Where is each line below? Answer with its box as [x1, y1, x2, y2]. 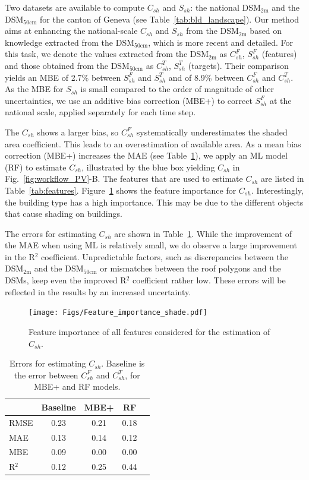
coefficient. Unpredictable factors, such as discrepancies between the [41, 250, 288, 263]
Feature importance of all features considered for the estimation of [29, 325, 270, 337]
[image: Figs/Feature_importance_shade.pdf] [29, 308, 207, 317]
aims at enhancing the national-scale [5, 24, 138, 37]
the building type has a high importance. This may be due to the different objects [5, 195, 304, 208]
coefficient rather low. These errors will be [133, 274, 286, 286]
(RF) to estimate [5, 160, 67, 173]
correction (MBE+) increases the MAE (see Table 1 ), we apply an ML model [5, 149, 288, 162]
